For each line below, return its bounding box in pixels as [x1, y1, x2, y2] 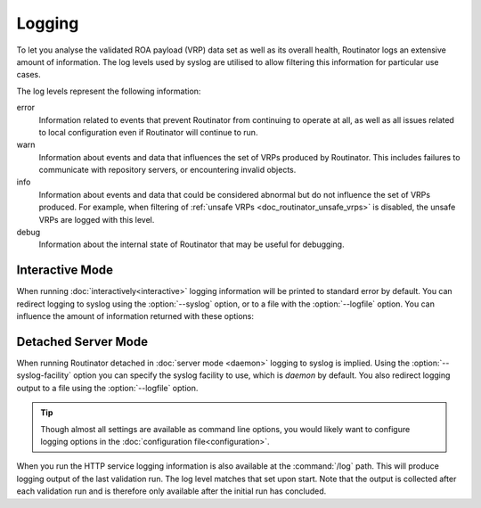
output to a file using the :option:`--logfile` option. [16, 382, 199, 393]
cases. [16, 70, 41, 80]
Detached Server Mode [16, 334, 149, 349]
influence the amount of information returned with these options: [16, 311, 254, 322]
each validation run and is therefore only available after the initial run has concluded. [16, 486, 327, 496]
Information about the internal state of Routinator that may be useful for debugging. [38, 239, 345, 250]
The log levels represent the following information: [16, 86, 201, 96]
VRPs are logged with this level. [38, 214, 155, 225]
